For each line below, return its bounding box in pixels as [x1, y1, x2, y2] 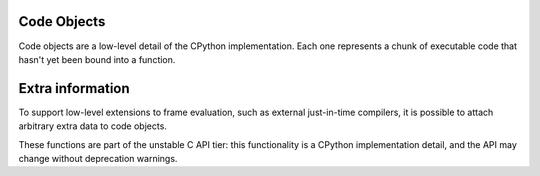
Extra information [18, 80, 130, 97]
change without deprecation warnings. [18, 152, 178, 164]
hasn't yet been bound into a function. [18, 53, 176, 65]
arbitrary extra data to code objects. [18, 120, 167, 132]
